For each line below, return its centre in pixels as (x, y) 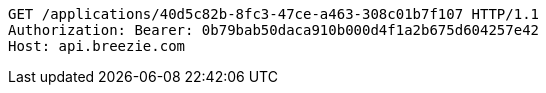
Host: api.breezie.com (97, 46)
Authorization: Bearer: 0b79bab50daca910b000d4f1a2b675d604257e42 (274, 30)
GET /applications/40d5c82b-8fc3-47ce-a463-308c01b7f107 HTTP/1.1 (274, 14)
